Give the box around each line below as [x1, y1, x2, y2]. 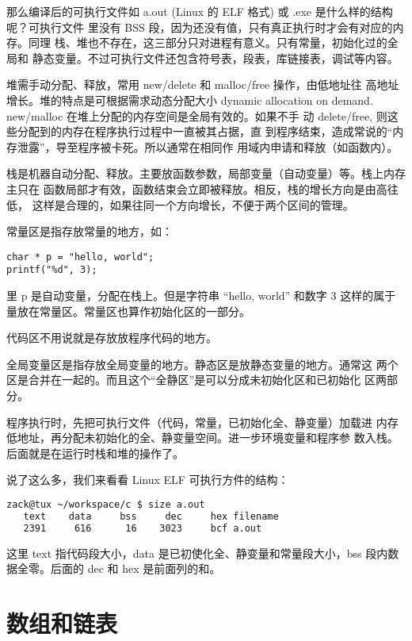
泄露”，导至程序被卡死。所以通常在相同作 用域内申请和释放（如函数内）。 [17, 138, 399, 155]
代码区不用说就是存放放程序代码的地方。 [6, 329, 217, 346]
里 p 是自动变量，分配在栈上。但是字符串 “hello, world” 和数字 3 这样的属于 [6, 287, 396, 304]
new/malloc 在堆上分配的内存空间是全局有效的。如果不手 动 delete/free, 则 [6, 107, 387, 124]
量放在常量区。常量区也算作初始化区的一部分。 [6, 302, 250, 319]
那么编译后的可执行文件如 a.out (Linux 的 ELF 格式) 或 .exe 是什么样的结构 [6, 3, 393, 19]
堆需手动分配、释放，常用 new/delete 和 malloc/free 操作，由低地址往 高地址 [6, 76, 399, 93]
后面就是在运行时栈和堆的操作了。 [6, 444, 184, 461]
